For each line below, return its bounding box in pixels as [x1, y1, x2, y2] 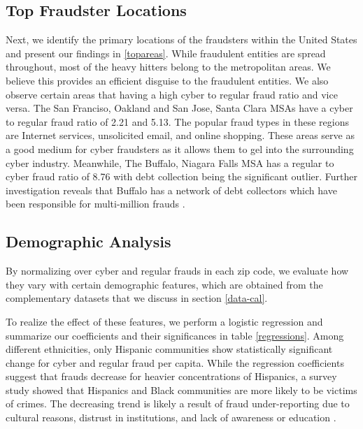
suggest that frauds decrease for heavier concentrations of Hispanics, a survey [6, 369, 337, 384]
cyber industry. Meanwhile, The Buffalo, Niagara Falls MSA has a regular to [6, 155, 334, 170]
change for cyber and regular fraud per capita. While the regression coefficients [6, 355, 344, 370]
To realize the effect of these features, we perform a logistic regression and [6, 314, 323, 328]
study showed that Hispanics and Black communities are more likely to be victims [6, 382, 357, 397]
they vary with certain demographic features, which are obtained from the [6, 277, 323, 291]
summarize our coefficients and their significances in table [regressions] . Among [6, 328, 344, 342]
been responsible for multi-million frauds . [6, 196, 185, 211]
